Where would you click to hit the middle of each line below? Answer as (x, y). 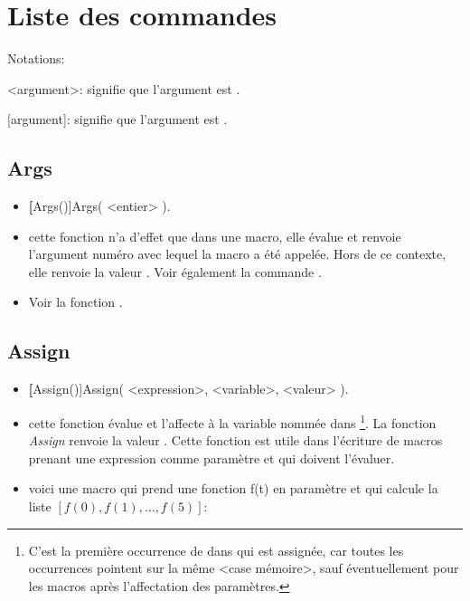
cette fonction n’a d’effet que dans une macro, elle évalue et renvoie (215, 236)
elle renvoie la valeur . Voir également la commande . (175, 271)
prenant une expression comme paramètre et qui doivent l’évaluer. (211, 458)
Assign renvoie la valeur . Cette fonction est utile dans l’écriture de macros (235, 440)
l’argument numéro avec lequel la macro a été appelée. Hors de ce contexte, (237, 254)
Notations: (36, 58)
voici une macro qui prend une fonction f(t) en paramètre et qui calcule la (233, 488)
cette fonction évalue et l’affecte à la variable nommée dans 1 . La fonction (232, 421)
